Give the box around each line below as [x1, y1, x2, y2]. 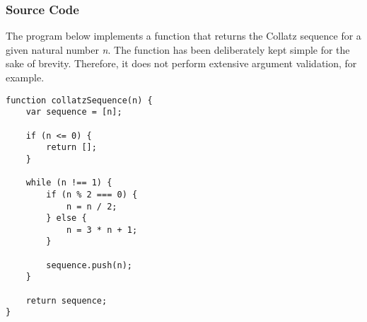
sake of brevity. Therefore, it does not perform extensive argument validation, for [6, 56, 357, 71]
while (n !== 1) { [25, 178, 112, 188]
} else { [46, 213, 87, 224]
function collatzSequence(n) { [6, 95, 153, 105]
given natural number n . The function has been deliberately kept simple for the [6, 42, 350, 57]
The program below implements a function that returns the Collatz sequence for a [6, 28, 361, 43]
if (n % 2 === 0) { [46, 189, 138, 200]
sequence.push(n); [46, 260, 132, 270]
